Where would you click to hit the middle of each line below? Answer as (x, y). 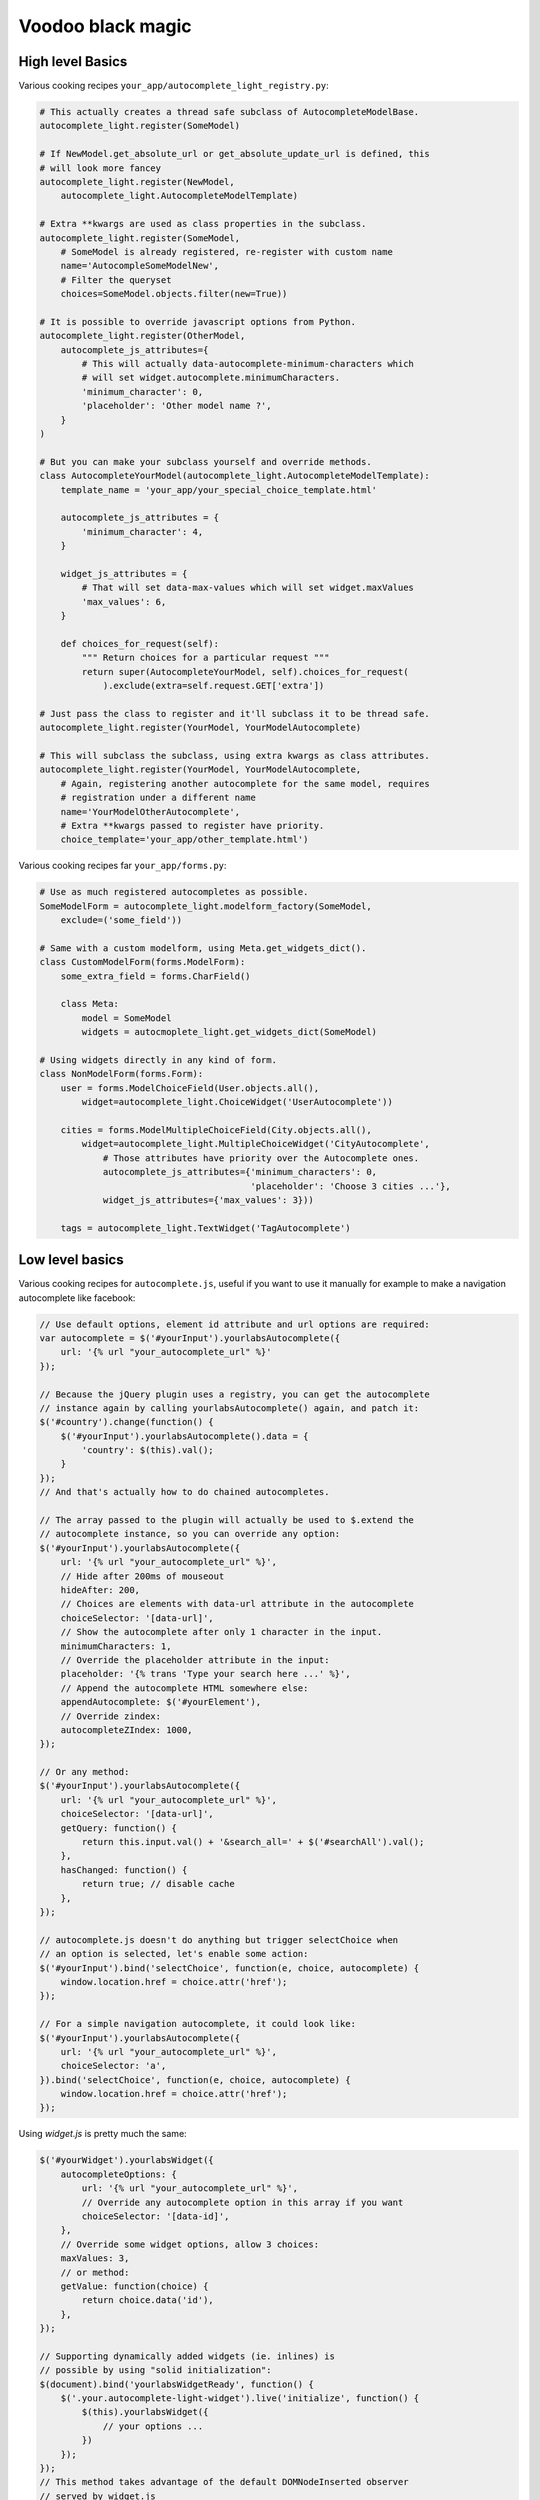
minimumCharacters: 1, (116, 1646)
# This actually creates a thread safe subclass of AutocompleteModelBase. (229, 112)
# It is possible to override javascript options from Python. (198, 321)
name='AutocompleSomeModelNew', (140, 266)
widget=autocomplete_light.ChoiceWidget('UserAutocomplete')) (237, 1102)
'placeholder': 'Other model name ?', (176, 406)
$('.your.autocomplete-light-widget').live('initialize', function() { (240, 2398)
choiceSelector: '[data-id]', (155, 2216)
